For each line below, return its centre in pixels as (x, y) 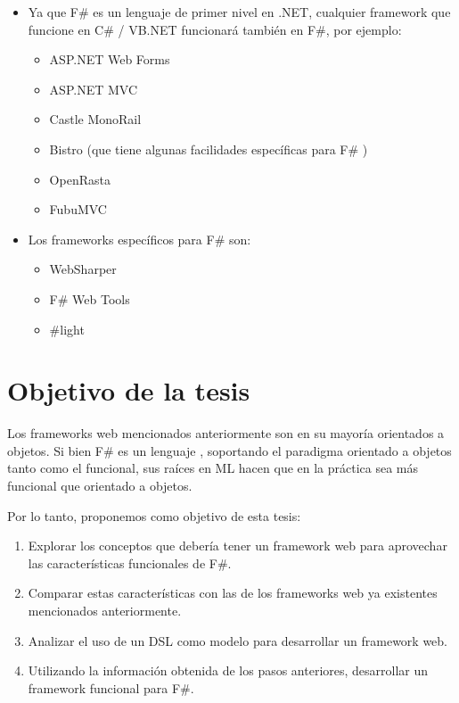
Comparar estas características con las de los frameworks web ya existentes (233, 593)
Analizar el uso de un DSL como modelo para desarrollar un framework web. (238, 640)
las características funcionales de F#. (130, 562)
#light (67, 329)
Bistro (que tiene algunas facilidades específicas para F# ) (209, 149)
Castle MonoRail (95, 119)
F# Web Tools (90, 298)
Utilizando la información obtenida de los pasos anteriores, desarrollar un (228, 670)
